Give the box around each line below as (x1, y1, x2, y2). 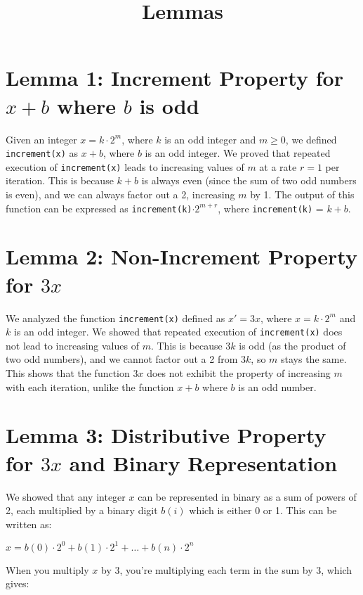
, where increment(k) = (218, 200, 324, 215)
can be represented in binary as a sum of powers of (138, 489, 357, 504)
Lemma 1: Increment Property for (6, 63, 343, 92)
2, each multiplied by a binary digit (6, 503, 158, 518)
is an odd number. (238, 379, 317, 394)
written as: (6, 516, 52, 531)
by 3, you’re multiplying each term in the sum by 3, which (100, 562, 352, 577)
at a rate (259, 159, 297, 174)
